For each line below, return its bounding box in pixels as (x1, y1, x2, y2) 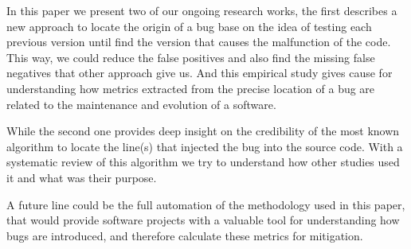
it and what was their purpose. (6, 169, 157, 185)
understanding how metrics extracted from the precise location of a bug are (6, 80, 375, 96)
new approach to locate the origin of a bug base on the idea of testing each (6, 18, 372, 34)
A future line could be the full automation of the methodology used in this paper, (6, 196, 405, 212)
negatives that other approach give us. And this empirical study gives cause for (6, 64, 393, 81)
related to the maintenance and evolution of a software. (6, 95, 276, 112)
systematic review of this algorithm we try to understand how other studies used (6, 154, 400, 170)
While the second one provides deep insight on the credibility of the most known (6, 123, 400, 139)
